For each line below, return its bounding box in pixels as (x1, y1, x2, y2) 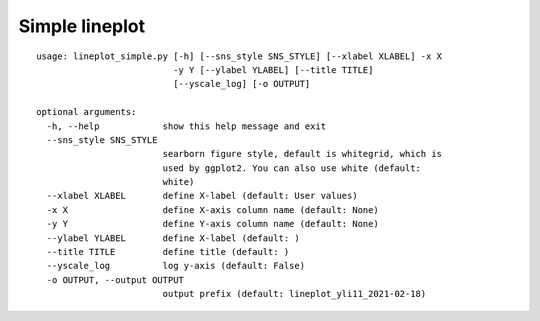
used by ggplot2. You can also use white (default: (162, 162, 422, 174)
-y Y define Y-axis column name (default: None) (46, 218, 379, 230)
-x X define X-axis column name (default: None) (46, 204, 379, 215)
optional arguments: (36, 106, 137, 118)
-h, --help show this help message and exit (46, 120, 327, 132)
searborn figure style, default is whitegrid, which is (162, 148, 443, 160)
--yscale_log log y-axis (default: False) (46, 260, 305, 272)
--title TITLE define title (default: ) (46, 246, 290, 258)
